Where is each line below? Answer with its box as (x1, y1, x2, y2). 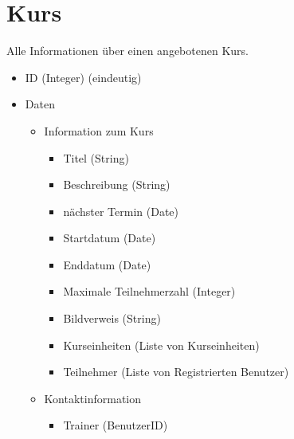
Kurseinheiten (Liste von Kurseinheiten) (63, 336, 260, 353)
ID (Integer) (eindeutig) (25, 69, 142, 85)
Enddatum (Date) (63, 256, 151, 272)
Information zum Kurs (44, 122, 154, 139)
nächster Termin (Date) (63, 202, 179, 219)
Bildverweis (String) (63, 310, 161, 327)
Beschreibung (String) (63, 176, 171, 193)
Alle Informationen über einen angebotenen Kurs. (6, 42, 249, 59)
